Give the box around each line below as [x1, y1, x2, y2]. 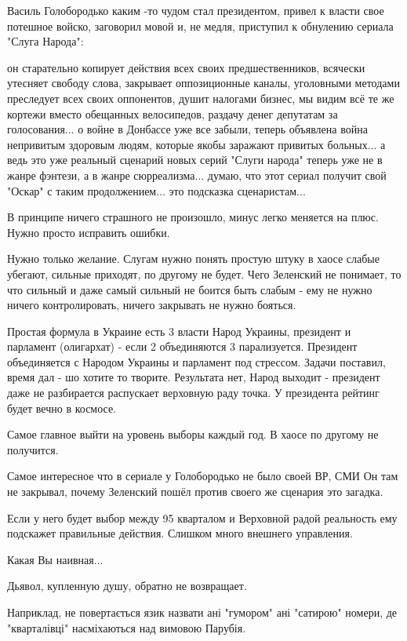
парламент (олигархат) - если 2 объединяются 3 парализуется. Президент [7, 338, 358, 355]
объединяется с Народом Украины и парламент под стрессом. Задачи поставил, [7, 353, 386, 370]
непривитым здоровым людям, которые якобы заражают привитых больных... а [7, 136, 386, 152]
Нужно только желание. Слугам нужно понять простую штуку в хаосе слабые [7, 250, 380, 267]
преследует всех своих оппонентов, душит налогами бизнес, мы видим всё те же [7, 89, 394, 106]
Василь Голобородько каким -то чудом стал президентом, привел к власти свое [7, 2, 384, 18]
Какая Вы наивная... [7, 551, 104, 567]
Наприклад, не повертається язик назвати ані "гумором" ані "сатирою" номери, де [7, 604, 398, 620]
